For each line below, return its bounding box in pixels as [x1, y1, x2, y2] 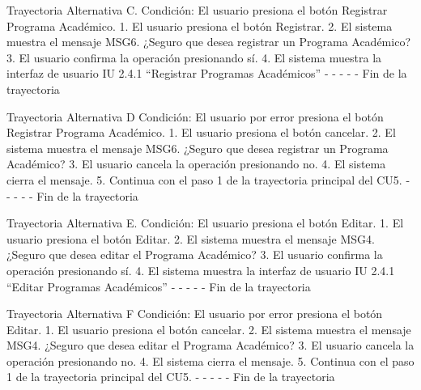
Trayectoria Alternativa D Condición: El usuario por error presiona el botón [6, 108, 384, 125]
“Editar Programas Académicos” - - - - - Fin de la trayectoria [6, 278, 311, 295]
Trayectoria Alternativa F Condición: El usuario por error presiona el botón [6, 305, 383, 322]
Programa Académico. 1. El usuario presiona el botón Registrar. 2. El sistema [6, 17, 393, 34]
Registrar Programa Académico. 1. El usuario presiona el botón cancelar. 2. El [6, 124, 396, 141]
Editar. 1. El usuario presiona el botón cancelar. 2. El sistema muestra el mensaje [6, 320, 411, 337]
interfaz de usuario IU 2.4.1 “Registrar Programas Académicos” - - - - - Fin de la [6, 65, 407, 82]
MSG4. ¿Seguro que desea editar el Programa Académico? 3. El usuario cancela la [6, 337, 415, 354]
